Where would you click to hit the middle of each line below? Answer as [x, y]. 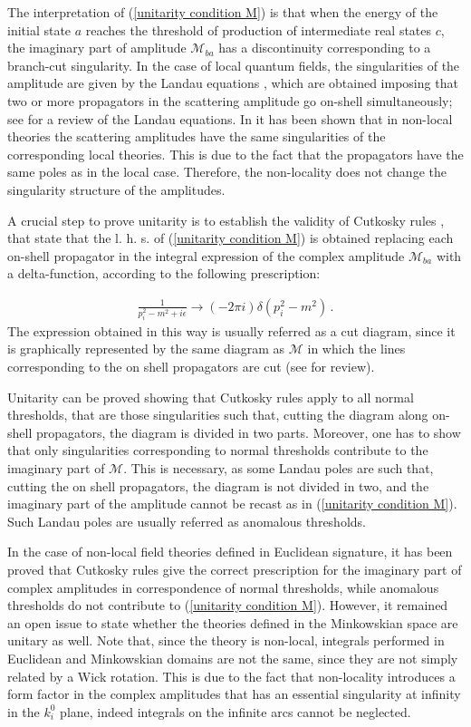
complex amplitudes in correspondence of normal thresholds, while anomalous [223, 587]
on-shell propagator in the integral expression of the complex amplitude [206, 255]
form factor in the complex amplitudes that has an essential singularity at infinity [234, 694]
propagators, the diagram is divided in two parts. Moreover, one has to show [248, 432]
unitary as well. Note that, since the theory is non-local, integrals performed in [226, 640]
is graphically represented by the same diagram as [146, 349]
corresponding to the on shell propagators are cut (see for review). [191, 366]
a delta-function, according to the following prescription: [164, 273]
